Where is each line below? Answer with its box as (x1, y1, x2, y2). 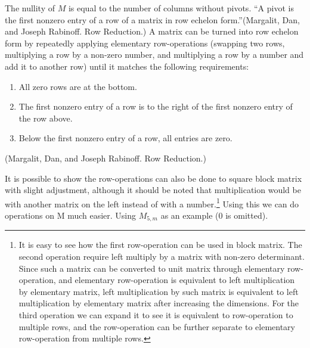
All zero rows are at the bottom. (18, 80, 137, 92)
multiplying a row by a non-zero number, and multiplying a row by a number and (5, 48, 304, 61)
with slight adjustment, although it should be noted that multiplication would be (5, 184, 301, 196)
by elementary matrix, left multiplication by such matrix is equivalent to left (18, 285, 299, 297)
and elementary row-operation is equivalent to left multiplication (58, 274, 295, 286)
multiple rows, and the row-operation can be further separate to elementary (18, 320, 295, 333)
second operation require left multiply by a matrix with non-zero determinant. (18, 250, 305, 263)
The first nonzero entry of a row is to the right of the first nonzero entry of (18, 100, 293, 113)
